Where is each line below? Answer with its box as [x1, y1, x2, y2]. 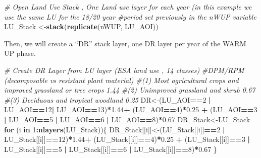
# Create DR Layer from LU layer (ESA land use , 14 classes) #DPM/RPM [4, 64, 244, 75]
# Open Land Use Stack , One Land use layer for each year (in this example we [4, 2, 252, 12]
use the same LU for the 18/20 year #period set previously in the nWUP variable [4, 11, 256, 22]
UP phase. [4, 48, 36, 58]
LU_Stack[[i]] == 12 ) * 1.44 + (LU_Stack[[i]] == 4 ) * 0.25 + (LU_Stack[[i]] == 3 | [4, 134, 250, 144]
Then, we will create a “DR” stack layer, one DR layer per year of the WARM [4, 38, 246, 48]
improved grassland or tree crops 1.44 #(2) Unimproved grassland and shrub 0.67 [4, 85, 255, 95]
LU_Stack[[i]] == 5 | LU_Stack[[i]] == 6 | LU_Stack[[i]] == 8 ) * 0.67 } [4, 143, 217, 154]
